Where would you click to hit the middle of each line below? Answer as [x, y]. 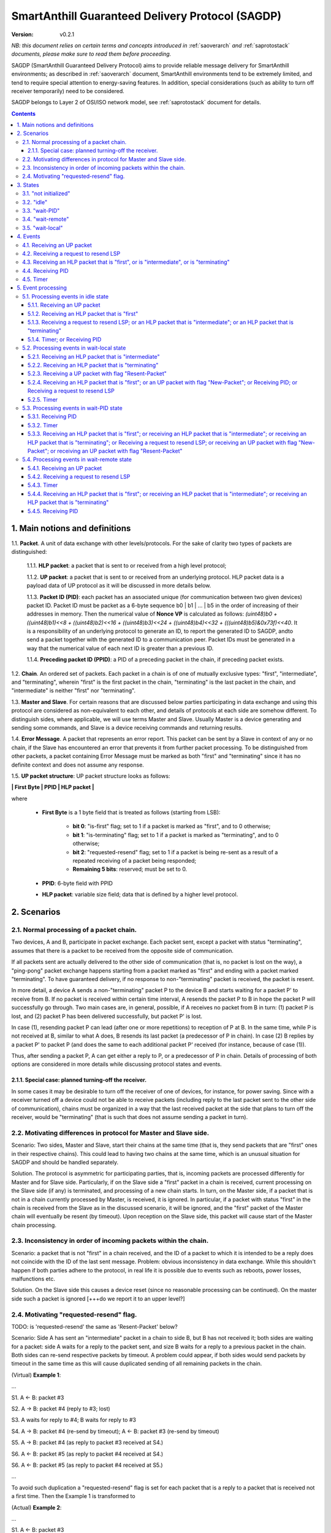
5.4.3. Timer [43, 485]
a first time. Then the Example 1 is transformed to [73, 1496]
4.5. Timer [35, 280]
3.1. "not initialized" [46, 194]
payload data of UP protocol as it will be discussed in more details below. [119, 586]
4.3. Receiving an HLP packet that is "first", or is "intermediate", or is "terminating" [126, 262]
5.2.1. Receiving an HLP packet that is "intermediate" [94, 356]
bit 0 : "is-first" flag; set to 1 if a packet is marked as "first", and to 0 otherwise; [172, 826]
